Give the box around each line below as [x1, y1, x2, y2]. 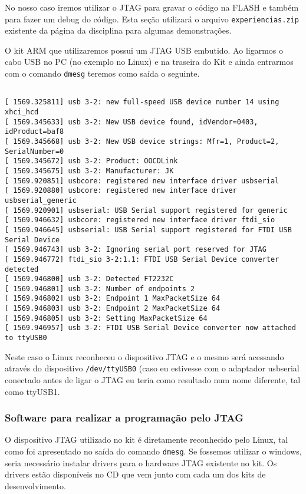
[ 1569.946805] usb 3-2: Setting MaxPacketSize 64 [5, 314, 208, 322]
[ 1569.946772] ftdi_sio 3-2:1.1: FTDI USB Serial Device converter [5, 255, 279, 264]
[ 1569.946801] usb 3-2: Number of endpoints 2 [5, 284, 195, 293]
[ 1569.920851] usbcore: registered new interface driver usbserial [5, 176, 279, 185]
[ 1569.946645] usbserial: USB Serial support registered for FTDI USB [5, 225, 292, 234]
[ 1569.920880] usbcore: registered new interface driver [5, 186, 237, 195]
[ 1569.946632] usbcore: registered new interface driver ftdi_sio [5, 216, 275, 225]
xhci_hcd [5, 108, 39, 116]
